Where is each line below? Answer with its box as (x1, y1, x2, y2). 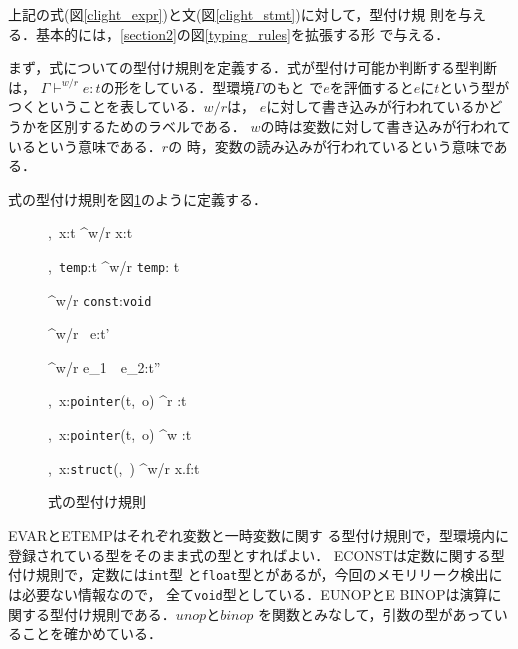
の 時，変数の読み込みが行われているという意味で (168, 135, 494, 156)
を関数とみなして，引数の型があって (257, 603, 494, 624)
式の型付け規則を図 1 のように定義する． (8, 188, 267, 209)
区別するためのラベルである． (49, 115, 246, 136)
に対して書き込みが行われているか (266, 96, 489, 117)
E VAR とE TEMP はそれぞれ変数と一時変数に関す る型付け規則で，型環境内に (8, 525, 509, 545)
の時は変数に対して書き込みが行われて (260, 115, 512, 136)
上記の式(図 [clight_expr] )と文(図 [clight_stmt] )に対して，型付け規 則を (8, 4, 458, 24)
